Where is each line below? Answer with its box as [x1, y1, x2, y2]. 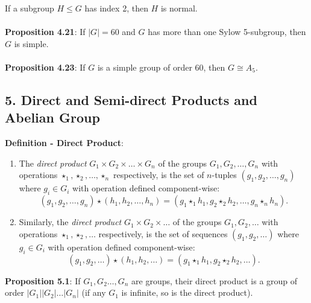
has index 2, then [84, 2, 148, 14]
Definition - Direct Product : [5, 136, 124, 149]
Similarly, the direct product [19, 215, 122, 228]
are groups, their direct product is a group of [131, 274, 298, 287]
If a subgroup [5, 2, 54, 14]
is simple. [14, 37, 49, 49]
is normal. [160, 2, 198, 14]
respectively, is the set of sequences [98, 227, 228, 240]
